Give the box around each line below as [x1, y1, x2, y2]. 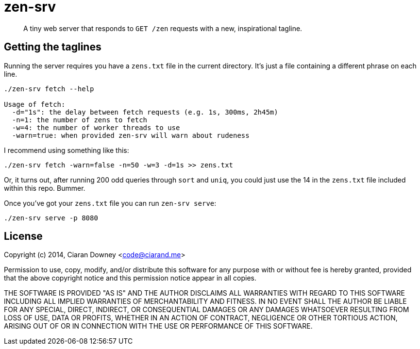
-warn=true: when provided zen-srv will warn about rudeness [12, 131, 250, 139]
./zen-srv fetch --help [4, 84, 94, 93]
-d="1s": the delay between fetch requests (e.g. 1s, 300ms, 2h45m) [12, 108, 278, 116]
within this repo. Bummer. [4, 183, 85, 192]
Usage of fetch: [4, 100, 66, 108]
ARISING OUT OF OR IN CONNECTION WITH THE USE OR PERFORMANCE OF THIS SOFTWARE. [4, 322, 313, 331]
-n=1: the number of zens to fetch [12, 116, 148, 124]
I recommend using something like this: [4, 146, 129, 154]
